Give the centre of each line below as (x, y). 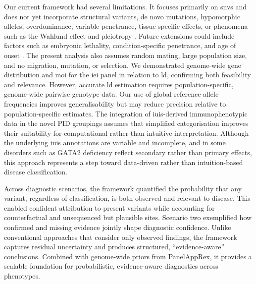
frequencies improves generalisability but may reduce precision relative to (115, 103)
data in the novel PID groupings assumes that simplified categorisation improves (126, 123)
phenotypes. (22, 276)
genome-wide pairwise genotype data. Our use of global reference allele (111, 94)
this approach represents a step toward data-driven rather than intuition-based (124, 162)
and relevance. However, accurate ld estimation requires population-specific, (119, 84)
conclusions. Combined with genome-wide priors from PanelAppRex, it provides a (128, 256)
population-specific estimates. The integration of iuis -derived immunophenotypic (126, 113)
